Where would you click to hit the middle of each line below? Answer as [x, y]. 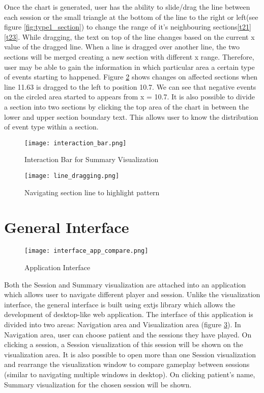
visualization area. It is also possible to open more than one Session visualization [130, 354]
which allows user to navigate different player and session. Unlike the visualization [132, 294]
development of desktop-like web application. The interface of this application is [129, 314]
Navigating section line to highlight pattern [92, 192]
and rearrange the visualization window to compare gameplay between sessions [127, 364]
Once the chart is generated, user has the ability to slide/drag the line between [127, 7]
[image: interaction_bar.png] [76, 143]
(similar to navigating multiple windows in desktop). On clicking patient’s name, [130, 374]
